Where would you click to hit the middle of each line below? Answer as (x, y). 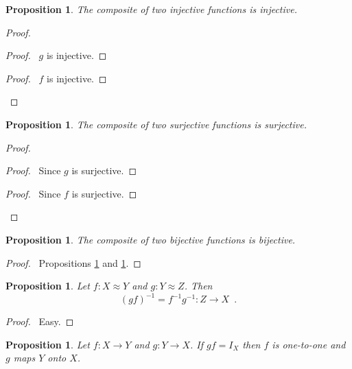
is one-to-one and (309, 344)
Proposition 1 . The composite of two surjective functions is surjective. (156, 124)
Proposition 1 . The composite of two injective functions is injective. (151, 9)
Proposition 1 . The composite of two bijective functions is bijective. (151, 239)
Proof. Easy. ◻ (40, 321)
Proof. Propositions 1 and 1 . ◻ (73, 262)
